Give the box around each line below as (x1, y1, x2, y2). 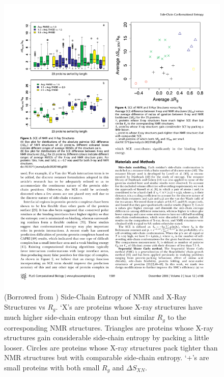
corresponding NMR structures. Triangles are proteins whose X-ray (4, 322, 214, 333)
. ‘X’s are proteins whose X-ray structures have (55, 301, 203, 312)
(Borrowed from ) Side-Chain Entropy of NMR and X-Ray (4, 291, 187, 302)
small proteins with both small (4, 362, 100, 372)
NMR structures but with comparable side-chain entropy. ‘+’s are (4, 352, 209, 363)
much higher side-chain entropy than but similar (4, 312, 155, 322)
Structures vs (4, 301, 45, 312)
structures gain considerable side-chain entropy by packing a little (4, 332, 209, 343)
